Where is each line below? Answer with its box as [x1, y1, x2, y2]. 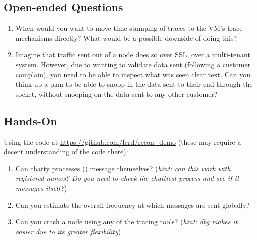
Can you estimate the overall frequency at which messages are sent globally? [15, 199, 250, 210]
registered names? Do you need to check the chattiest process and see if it [15, 173, 239, 183]
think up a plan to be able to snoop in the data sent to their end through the [15, 79, 253, 89]
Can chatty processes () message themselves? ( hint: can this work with [15, 163, 231, 173]
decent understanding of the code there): [4, 146, 128, 157]
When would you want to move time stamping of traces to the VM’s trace [15, 23, 243, 33]
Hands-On [4, 113, 57, 128]
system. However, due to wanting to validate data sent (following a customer [15, 59, 251, 69]
